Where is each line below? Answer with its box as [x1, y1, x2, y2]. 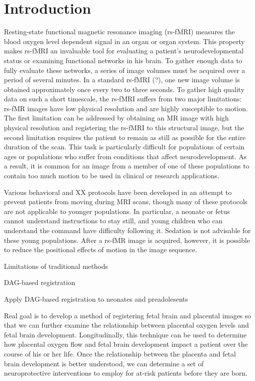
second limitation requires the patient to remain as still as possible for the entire [4, 132, 246, 142]
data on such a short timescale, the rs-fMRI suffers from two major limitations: [4, 94, 242, 104]
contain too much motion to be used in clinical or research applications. [4, 170, 220, 181]
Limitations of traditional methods [4, 261, 108, 271]
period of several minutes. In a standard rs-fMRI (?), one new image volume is [4, 74, 240, 85]
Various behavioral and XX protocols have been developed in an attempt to [4, 187, 232, 197]
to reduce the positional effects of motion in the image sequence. [4, 244, 197, 255]
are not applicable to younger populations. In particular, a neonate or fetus [4, 206, 230, 216]
